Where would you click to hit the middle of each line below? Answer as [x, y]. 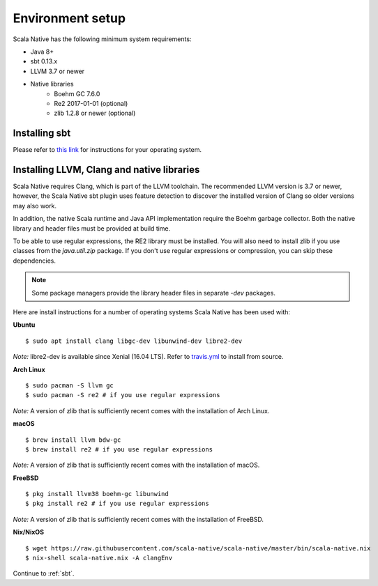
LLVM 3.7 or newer [58, 71]
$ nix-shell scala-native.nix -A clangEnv [99, 558]
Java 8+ [42, 52]
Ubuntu [24, 325]
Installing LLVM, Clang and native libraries [106, 170]
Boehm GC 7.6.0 [77, 93]
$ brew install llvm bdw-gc [73, 440]
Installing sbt [42, 133]
